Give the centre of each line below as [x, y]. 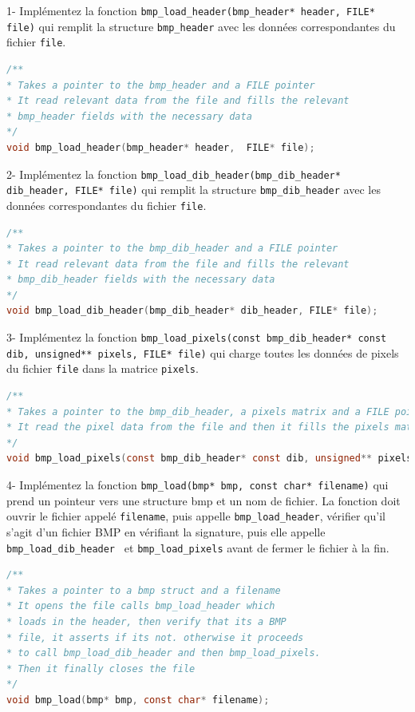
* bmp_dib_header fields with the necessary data [141, 280]
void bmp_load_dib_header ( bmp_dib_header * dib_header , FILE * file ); [192, 311]
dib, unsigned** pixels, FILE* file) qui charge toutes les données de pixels [203, 352]
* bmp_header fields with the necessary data [129, 116]
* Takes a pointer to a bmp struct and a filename [144, 590]
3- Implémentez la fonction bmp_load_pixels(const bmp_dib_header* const [197, 337]
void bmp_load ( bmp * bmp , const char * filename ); [138, 700]
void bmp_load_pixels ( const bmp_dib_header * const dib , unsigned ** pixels [209, 459]
